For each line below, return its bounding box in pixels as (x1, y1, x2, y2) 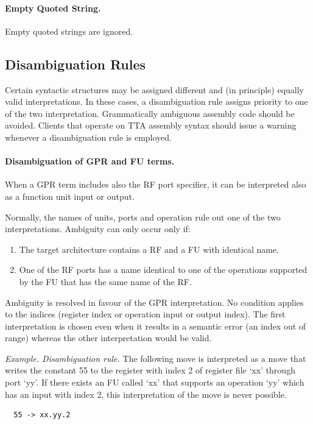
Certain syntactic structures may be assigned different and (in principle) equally (5, 83, 304, 96)
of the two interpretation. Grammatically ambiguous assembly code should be (5, 107, 295, 119)
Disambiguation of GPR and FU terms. (5, 155, 175, 168)
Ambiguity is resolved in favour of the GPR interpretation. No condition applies (5, 295, 304, 308)
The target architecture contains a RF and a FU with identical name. (19, 242, 279, 255)
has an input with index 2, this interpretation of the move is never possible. (5, 387, 287, 400)
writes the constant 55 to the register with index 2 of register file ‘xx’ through (5, 364, 295, 376)
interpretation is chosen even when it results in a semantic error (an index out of (5, 319, 306, 332)
